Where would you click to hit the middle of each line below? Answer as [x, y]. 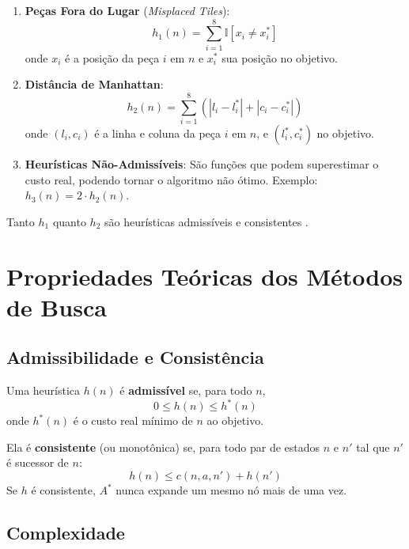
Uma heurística [44, 390]
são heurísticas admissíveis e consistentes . [206, 221]
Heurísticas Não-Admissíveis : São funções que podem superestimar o [202, 164]
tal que [373, 447]
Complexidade [66, 533]
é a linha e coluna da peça [158, 133]
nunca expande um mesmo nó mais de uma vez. [231, 490]
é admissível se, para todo [186, 390]
